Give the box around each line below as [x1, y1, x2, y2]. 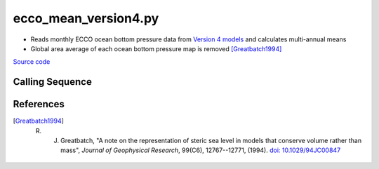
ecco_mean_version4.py [13, 11, 159, 26]
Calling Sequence [13, 76, 93, 88]
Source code [13, 58, 51, 66]
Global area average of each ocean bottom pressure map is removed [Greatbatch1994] [30, 44, 282, 53]
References [13, 98, 65, 110]
